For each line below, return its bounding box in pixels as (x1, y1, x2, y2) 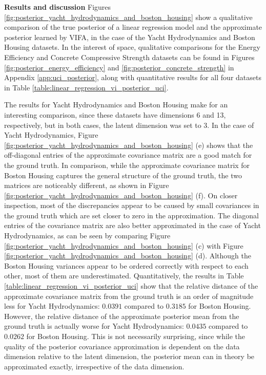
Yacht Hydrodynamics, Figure (4, 129, 98, 140)
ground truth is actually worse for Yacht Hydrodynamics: (4, 321, 184, 331)
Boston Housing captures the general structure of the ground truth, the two (4, 170, 242, 180)
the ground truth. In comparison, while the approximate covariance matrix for (4, 159, 250, 170)
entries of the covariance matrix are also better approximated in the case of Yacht (4, 220, 261, 231)
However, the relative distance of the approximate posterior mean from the (4, 310, 239, 321)
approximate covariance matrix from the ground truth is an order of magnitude (4, 290, 254, 301)
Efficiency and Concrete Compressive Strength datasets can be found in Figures (4, 51, 255, 62)
